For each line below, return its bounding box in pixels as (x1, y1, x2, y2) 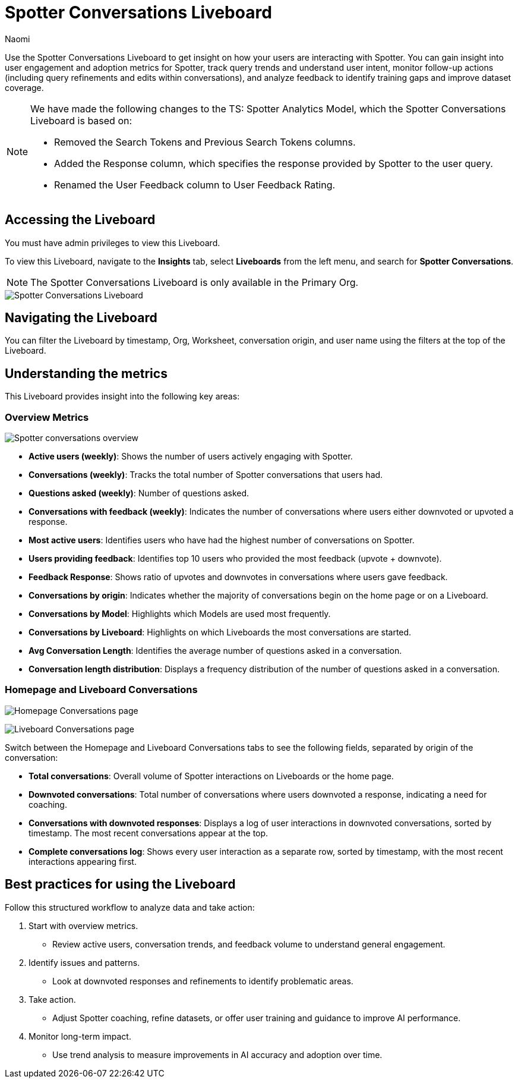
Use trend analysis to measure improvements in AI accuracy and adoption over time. (52, 1049, 383, 1060)
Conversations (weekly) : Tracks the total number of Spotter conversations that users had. (29, 470, 383, 480)
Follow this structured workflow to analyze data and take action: (5, 902, 255, 912)
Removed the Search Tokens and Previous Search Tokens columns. (54, 136, 356, 148)
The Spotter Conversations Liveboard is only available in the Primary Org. (30, 276, 359, 288)
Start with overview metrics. (29, 920, 138, 931)
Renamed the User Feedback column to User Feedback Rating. (54, 178, 336, 191)
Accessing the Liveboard (5, 212, 156, 228)
